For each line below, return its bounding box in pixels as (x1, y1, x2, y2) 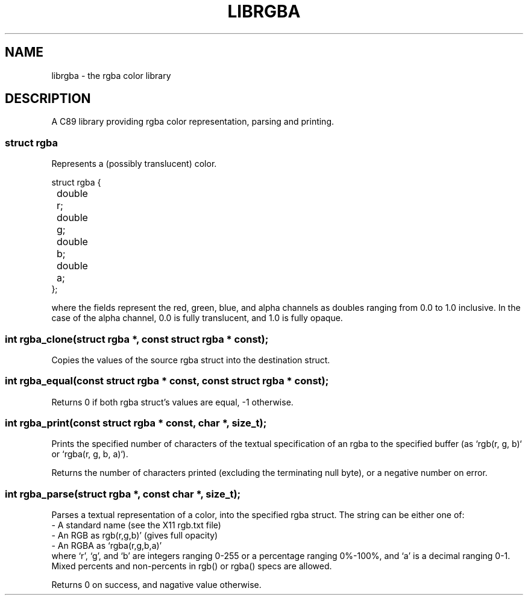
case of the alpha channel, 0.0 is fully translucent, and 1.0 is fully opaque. (51, 313, 343, 323)
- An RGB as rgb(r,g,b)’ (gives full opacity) (51, 530, 218, 541)
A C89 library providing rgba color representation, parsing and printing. (51, 116, 335, 127)
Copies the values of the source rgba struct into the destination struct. (51, 354, 330, 365)
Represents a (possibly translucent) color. (51, 158, 217, 169)
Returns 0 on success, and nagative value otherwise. (51, 580, 262, 590)
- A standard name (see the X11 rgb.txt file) (51, 520, 221, 531)
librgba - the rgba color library (51, 70, 171, 81)
